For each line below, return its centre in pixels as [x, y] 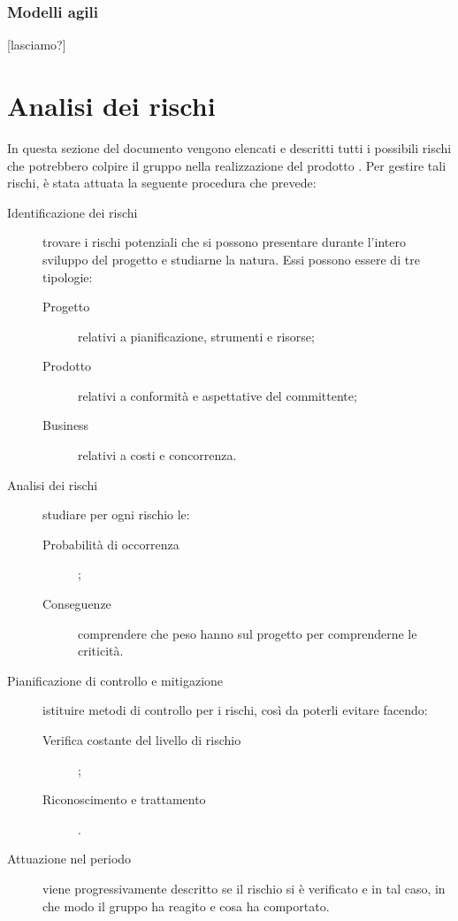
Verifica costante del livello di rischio [142, 740]
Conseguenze [77, 604]
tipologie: [68, 276]
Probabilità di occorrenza [111, 544]
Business [66, 425]
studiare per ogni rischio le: [116, 514]
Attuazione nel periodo [69, 859]
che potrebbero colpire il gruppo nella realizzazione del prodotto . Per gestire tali [227, 165]
